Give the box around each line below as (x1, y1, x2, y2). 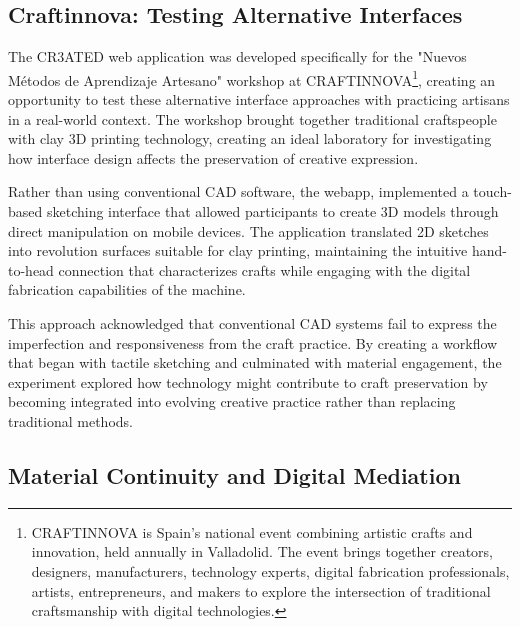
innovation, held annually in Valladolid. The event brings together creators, (31, 541, 493, 562)
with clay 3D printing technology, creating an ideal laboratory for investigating (8, 128, 492, 149)
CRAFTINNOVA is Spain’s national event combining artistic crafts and (31, 521, 473, 542)
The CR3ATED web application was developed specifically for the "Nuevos (8, 46, 467, 67)
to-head (8, 259, 54, 280)
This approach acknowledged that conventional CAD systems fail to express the (8, 312, 497, 333)
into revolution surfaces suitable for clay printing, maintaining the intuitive (8, 240, 468, 261)
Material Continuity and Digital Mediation (8, 459, 461, 490)
